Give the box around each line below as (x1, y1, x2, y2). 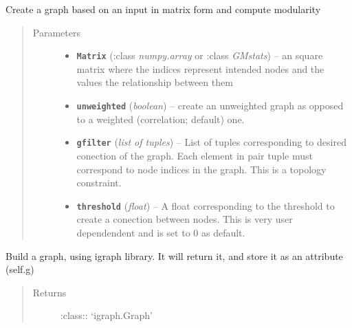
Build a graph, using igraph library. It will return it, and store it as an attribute (5, 248, 343, 263)
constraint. (76, 175, 122, 190)
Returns (32, 285, 67, 299)
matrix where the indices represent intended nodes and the (76, 61, 324, 76)
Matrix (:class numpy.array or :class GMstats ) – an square (76, 48, 323, 63)
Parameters (32, 25, 80, 39)
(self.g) (5, 262, 34, 276)
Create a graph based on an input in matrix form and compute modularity (5, 2, 321, 16)
